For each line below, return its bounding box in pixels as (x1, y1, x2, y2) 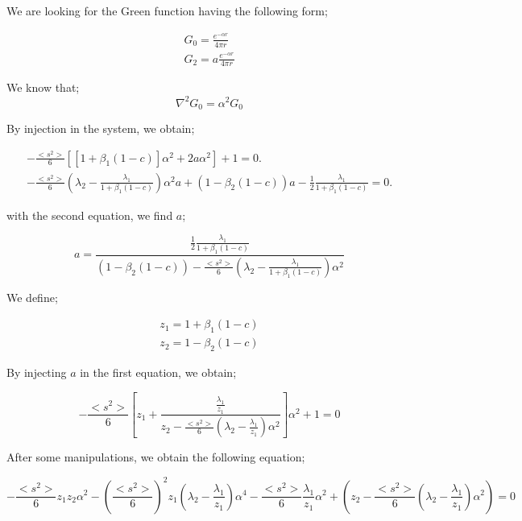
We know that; (6, 79, 80, 96)
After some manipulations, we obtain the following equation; (6, 449, 305, 465)
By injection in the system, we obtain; (6, 119, 195, 136)
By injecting (6, 363, 67, 380)
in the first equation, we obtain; (80, 363, 237, 380)
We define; (6, 288, 58, 305)
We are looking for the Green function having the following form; (6, 2, 328, 19)
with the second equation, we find (6, 206, 173, 223)
